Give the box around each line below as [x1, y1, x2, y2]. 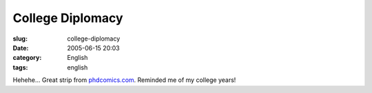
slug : [12, 34, 28, 43]
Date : [12, 43, 29, 52]
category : [12, 54, 42, 62]
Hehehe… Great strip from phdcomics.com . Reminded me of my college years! [12, 76, 236, 84]
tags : [12, 63, 28, 72]
